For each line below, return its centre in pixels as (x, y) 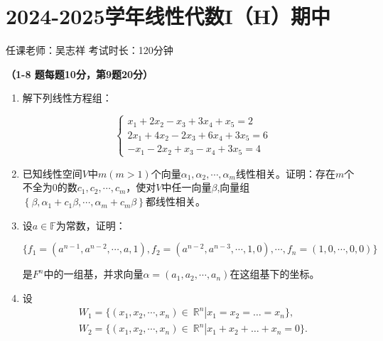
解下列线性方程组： (67, 98)
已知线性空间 (52, 173)
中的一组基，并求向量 (93, 274)
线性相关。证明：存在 (285, 173)
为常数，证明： (91, 225)
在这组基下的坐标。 (275, 274)
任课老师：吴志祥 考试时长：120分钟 (90, 50)
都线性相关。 (175, 201)
